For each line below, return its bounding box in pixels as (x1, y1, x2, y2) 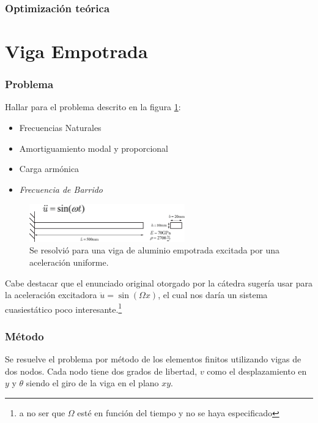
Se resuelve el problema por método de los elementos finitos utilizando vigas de (5, 353, 301, 365)
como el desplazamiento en (207, 364, 307, 377)
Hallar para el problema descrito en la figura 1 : (5, 100, 181, 113)
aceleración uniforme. (29, 255, 109, 268)
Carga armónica (19, 162, 79, 175)
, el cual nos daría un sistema (158, 288, 268, 301)
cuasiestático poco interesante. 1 (5, 301, 122, 315)
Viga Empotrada (5, 39, 148, 64)
